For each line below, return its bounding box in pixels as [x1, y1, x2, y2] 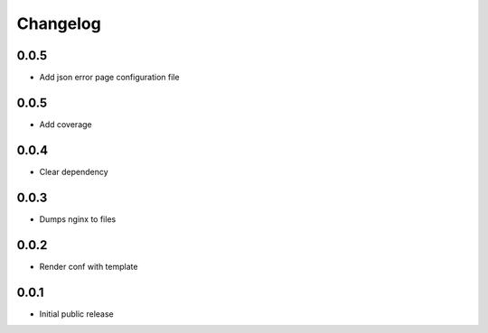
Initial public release [39, 308, 115, 319]
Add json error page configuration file [39, 72, 180, 83]
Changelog [16, 14, 101, 33]
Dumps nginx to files [39, 213, 117, 225]
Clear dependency [39, 166, 108, 177]
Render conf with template [39, 261, 138, 272]
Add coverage [39, 118, 92, 130]
